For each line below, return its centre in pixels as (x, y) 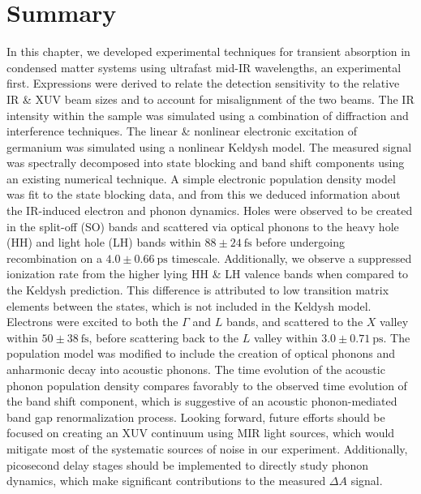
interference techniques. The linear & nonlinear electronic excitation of (182, 131)
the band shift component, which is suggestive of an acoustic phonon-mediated (202, 401)
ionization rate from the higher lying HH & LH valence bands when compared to (208, 274)
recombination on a (54, 258)
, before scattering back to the (164, 337)
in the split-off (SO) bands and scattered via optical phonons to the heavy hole (203, 226)
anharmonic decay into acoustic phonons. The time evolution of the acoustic (196, 369)
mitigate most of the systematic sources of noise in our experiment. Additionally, (207, 448)
